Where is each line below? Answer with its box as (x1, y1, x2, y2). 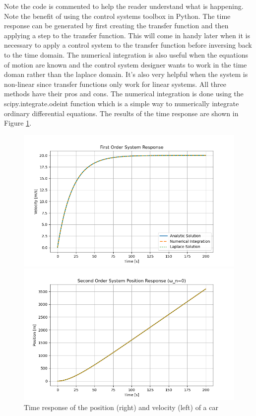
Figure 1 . (4, 118, 32, 128)
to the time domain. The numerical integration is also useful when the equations (4, 49, 248, 60)
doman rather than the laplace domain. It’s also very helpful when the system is (4, 69, 248, 79)
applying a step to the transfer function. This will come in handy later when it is (4, 30, 250, 40)
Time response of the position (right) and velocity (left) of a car (24, 402, 218, 412)
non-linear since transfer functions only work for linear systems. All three (4, 78, 226, 89)
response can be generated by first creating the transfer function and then (4, 20, 229, 31)
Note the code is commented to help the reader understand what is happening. (4, 1, 244, 11)
